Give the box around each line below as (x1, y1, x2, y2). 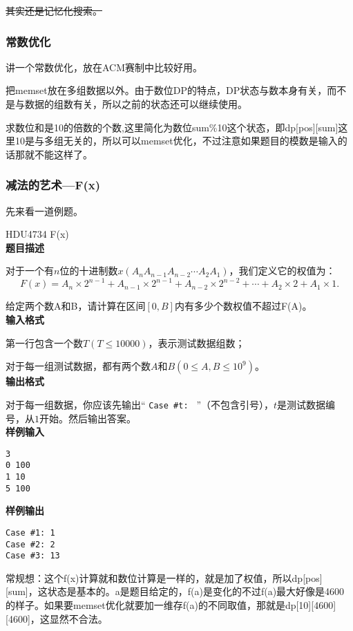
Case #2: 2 (6, 539, 55, 549)
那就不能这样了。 (15, 147, 93, 161)
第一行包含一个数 (6, 335, 83, 350)
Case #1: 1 (6, 527, 55, 538)
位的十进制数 (59, 263, 118, 278)
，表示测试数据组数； (148, 335, 245, 350)
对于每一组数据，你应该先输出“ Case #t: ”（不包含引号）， (6, 397, 274, 411)
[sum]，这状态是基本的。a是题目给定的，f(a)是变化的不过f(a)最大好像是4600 (6, 584, 345, 599)
